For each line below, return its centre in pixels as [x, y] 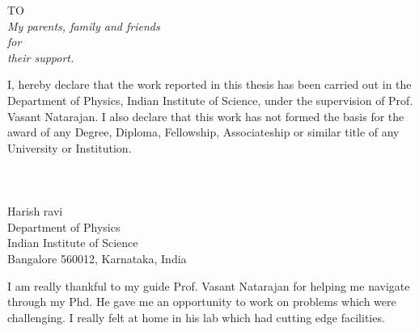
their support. [41, 57]
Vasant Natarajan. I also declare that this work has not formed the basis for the [206, 116]
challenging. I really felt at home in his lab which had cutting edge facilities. [196, 317]
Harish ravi [35, 211]
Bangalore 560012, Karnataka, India [97, 258]
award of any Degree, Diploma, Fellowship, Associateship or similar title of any [203, 132]
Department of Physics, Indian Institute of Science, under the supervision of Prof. [210, 100]
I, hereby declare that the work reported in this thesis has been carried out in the [209, 84]
